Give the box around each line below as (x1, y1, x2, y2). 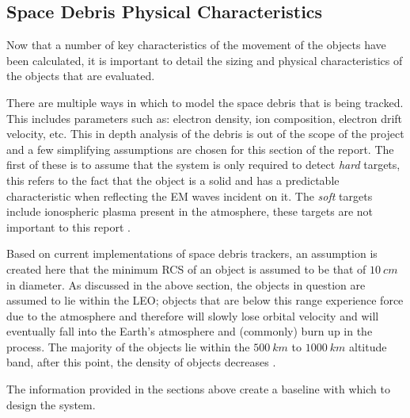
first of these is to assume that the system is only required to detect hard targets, (6, 156, 401, 173)
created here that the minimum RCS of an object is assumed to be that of (6, 260, 366, 277)
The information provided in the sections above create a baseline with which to (6, 381, 390, 397)
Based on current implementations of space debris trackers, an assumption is (6, 245, 378, 262)
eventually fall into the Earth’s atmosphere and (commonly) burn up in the (6, 323, 373, 339)
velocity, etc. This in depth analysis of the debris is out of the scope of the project (6, 125, 404, 142)
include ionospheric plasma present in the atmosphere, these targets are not (6, 203, 374, 220)
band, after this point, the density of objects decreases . (6, 354, 276, 370)
